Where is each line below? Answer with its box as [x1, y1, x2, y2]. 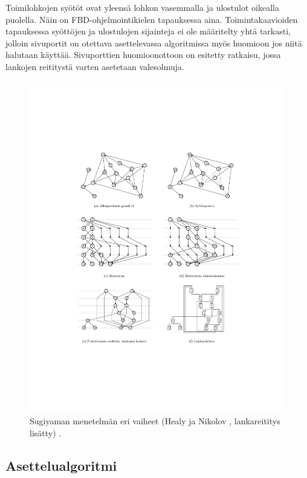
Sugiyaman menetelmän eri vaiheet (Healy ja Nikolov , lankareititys [30, 415, 280, 427]
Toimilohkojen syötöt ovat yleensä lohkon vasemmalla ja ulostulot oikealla [5, 1, 279, 13]
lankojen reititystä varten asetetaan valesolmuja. [5, 60, 184, 72]
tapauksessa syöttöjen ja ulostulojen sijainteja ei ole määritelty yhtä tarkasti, [5, 25, 291, 37]
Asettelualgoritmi [5, 456, 117, 474]
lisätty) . [30, 426, 62, 439]
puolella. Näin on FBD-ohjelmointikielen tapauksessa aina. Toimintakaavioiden [5, 13, 298, 25]
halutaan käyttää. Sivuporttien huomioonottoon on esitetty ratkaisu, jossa [5, 48, 281, 61]
